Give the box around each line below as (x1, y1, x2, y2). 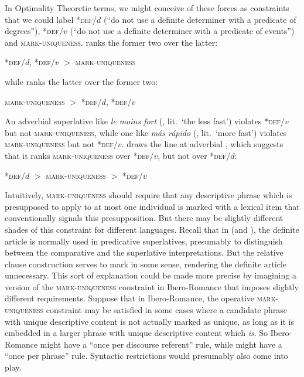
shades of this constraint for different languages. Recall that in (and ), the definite (5, 223, 299, 235)
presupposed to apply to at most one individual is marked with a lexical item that (5, 200, 300, 212)
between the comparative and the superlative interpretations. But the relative (5, 246, 283, 259)
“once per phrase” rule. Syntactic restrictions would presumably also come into (5, 349, 288, 362)
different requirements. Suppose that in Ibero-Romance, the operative (5, 292, 254, 304)
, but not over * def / (158, 149, 231, 161)
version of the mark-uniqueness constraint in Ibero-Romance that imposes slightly (5, 280, 299, 293)
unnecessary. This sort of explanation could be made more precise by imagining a (5, 269, 296, 281)
